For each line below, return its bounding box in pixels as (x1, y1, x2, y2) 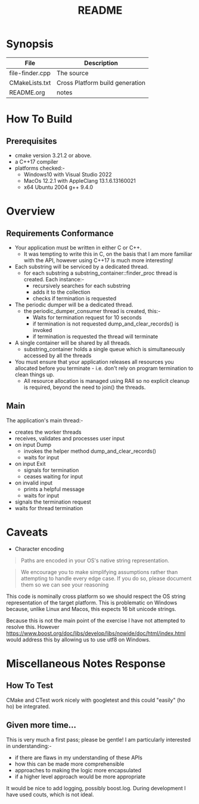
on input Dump (14, 441, 52, 448)
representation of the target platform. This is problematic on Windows (6, 599, 178, 606)
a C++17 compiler (14, 158, 58, 165)
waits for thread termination (14, 504, 83, 511)
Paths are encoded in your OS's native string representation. (20, 557, 170, 564)
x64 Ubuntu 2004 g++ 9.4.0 (23, 183, 94, 191)
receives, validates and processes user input (14, 434, 125, 442)
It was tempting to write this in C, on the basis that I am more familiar (23, 250, 192, 257)
